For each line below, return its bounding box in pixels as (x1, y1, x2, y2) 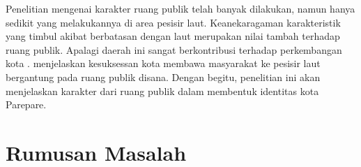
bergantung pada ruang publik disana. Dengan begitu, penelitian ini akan (6, 69, 321, 84)
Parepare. (6, 97, 47, 112)
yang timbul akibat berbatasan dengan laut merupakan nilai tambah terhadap (6, 29, 340, 43)
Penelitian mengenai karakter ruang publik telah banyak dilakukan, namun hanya (6, 1, 355, 15)
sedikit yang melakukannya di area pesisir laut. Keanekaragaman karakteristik (6, 15, 341, 29)
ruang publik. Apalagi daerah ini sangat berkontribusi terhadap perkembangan (6, 42, 342, 57)
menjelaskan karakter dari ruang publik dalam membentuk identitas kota (6, 83, 319, 98)
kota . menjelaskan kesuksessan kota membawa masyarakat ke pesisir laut (6, 56, 321, 71)
